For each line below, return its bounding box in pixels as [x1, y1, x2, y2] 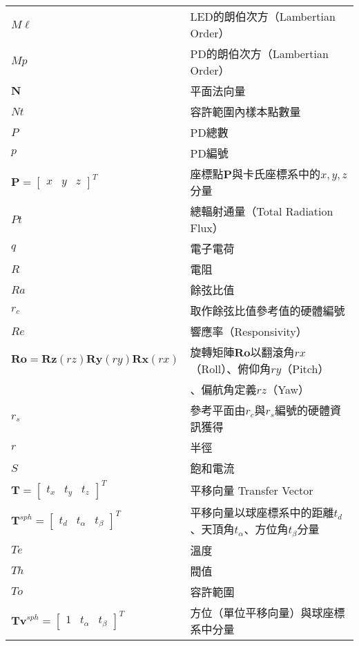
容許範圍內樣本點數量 [190, 104, 301, 120]
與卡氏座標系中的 [232, 166, 321, 182]
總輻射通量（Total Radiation [190, 203, 333, 219]
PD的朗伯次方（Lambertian [190, 46, 329, 61]
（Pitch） [281, 361, 329, 377]
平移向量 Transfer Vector [190, 482, 313, 498]
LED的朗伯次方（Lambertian [190, 8, 336, 24]
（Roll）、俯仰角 [190, 361, 271, 377]
